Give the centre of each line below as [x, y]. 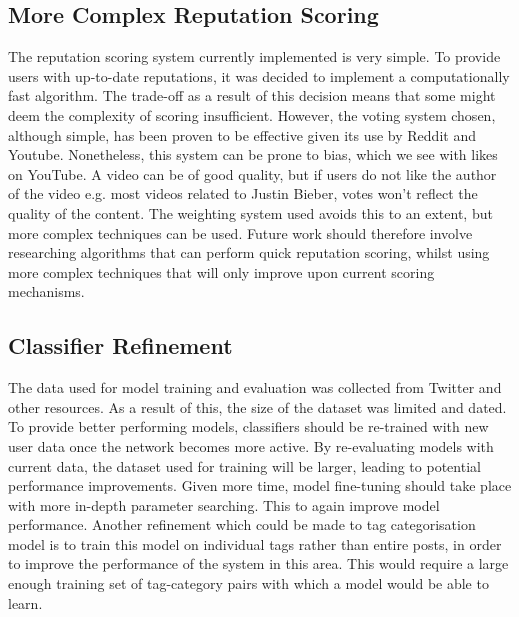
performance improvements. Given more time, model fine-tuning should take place [260, 485]
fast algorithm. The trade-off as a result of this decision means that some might [252, 95]
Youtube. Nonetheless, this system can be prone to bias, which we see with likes [253, 154]
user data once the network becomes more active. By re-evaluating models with [251, 445]
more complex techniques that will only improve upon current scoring [221, 271]
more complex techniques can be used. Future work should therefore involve [240, 232]
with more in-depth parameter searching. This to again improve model [224, 504]
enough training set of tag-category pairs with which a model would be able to [248, 583]
